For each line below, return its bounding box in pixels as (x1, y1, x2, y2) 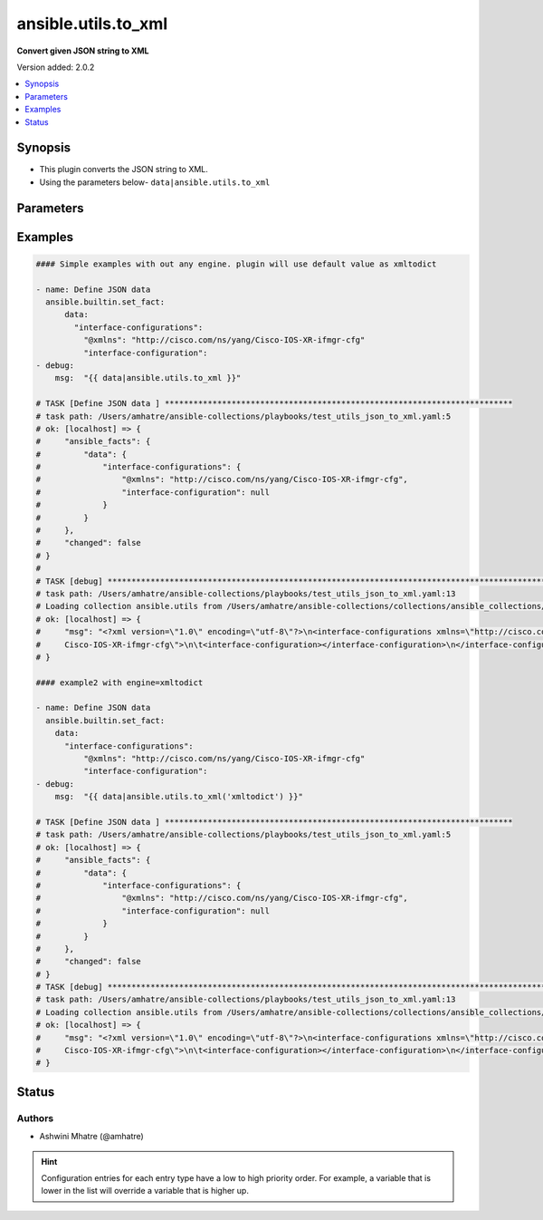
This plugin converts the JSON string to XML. (39, 164, 208, 175)
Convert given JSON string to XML (16, 45, 149, 56)
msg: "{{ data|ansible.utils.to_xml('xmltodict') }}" (54, 791, 303, 802)
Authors (16, 1111, 54, 1124)
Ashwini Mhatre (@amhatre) (39, 1131, 144, 1142)
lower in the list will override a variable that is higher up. (41, 1186, 249, 1196)
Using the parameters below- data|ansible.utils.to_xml (39, 177, 271, 188)
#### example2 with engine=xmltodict (35, 677, 204, 688)
